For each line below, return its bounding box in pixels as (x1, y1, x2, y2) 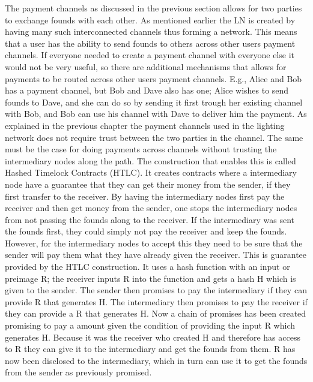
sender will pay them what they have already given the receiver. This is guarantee (5, 248, 307, 261)
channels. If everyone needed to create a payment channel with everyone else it (5, 49, 295, 61)
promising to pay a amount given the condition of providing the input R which (5, 319, 296, 332)
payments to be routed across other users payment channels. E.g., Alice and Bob (5, 72, 302, 85)
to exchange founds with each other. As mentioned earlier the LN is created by (5, 13, 296, 26)
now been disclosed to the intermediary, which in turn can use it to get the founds (5, 354, 308, 366)
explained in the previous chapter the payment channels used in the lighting (5, 119, 285, 131)
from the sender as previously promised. (5, 366, 152, 378)
